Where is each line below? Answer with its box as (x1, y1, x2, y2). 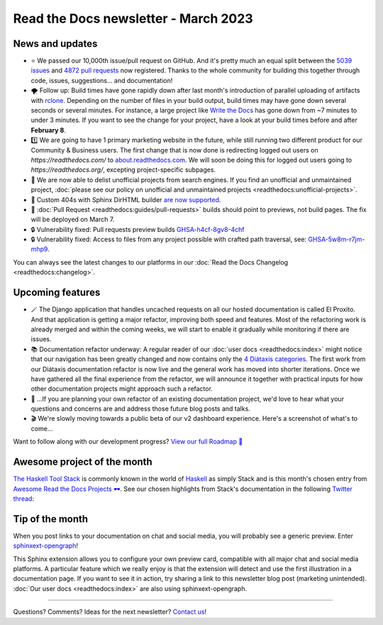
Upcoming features (13, 287, 101, 299)
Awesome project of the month (13, 456, 152, 468)
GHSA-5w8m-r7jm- (308, 235, 365, 244)
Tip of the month (13, 513, 89, 525)
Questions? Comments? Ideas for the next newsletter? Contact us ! (13, 607, 207, 616)
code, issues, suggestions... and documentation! (30, 76, 173, 84)
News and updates (13, 38, 98, 50)
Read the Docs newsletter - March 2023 (13, 11, 253, 26)
